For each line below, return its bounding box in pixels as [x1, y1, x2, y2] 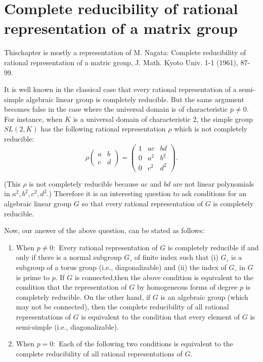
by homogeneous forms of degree [137, 282, 238, 292]
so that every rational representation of [81, 198, 203, 208]
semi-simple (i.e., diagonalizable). [16, 321, 119, 332]
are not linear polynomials [172, 178, 254, 189]
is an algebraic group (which [160, 291, 248, 302]
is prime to [16, 271, 50, 282]
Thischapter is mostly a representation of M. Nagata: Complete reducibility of [4, 47, 246, 58]
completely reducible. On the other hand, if [16, 291, 151, 302]
